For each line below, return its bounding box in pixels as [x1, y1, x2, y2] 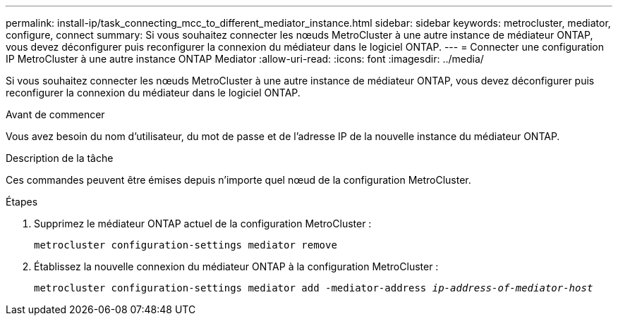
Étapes [6, 196, 38, 208]
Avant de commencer [6, 108, 105, 120]
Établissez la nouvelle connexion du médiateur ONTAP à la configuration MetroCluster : [34, 260, 439, 272]
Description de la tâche [6, 152, 114, 164]
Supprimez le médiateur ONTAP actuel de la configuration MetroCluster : [34, 218, 372, 229]
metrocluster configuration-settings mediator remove [34, 239, 337, 251]
